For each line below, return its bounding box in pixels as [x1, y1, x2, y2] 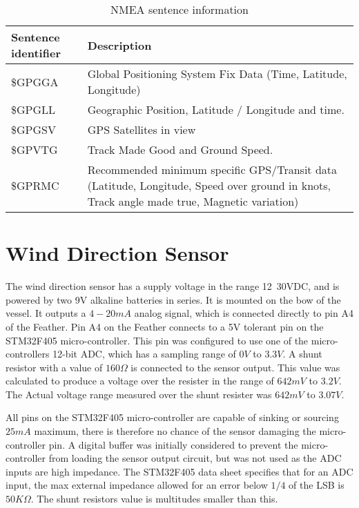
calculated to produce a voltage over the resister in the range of [6, 373, 274, 388]
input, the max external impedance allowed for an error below [6, 478, 268, 492]
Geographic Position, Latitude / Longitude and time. [87, 101, 345, 117]
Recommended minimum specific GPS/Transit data [87, 162, 338, 177]
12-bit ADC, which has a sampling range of [52, 346, 236, 361]
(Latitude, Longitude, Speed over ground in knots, [87, 177, 331, 193]
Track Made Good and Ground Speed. [87, 141, 273, 157]
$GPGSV [11, 121, 56, 137]
